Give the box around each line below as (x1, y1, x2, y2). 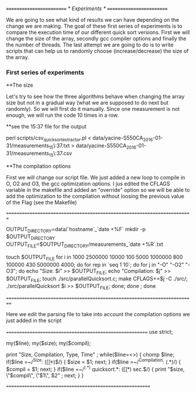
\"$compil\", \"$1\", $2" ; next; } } (6, 372, 84, 379)
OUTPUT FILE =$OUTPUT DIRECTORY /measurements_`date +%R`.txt (6, 240, 164, 249)
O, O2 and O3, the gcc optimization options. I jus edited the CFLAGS (6, 180, 170, 187)
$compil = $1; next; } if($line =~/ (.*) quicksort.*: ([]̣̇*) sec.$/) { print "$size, (6, 364, 185, 372)
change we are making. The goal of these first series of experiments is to (6, 23, 183, 29)
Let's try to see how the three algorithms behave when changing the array (6, 93, 185, 100)
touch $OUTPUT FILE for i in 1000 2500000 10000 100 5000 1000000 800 (6, 253, 183, 262)
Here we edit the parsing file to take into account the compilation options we (6, 311, 190, 318)
